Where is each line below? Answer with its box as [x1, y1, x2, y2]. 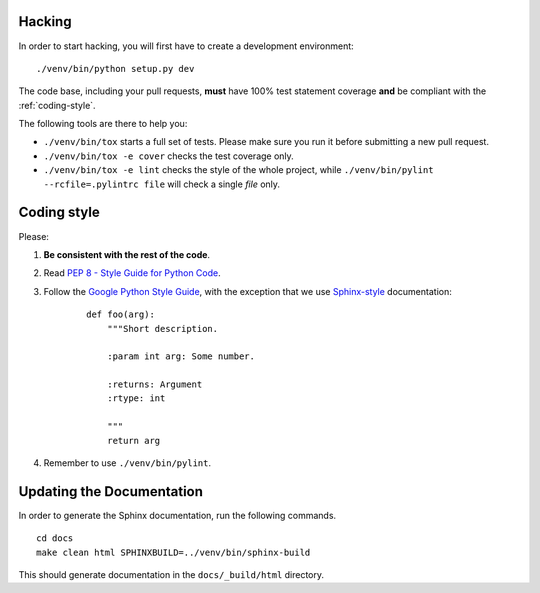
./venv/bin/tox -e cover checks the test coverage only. [43, 150, 294, 162]
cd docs [36, 533, 74, 544]
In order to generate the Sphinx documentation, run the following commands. [18, 509, 337, 521]
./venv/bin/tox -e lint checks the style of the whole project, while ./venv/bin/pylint [43, 164, 434, 176]
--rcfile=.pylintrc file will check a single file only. [43, 178, 280, 190]
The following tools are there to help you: [18, 118, 188, 130]
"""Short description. [106, 323, 219, 334]
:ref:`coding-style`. [18, 99, 96, 111]
